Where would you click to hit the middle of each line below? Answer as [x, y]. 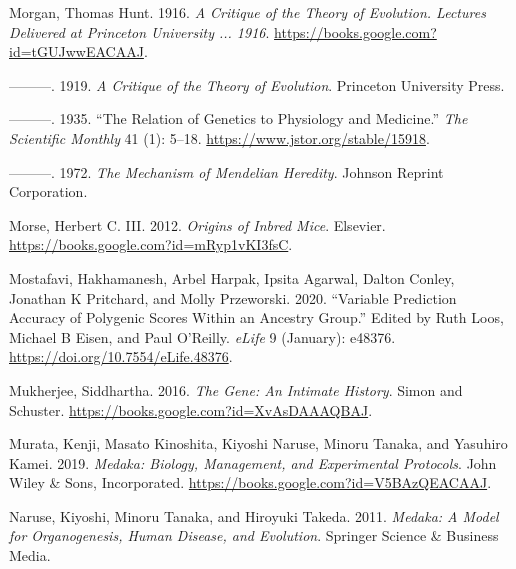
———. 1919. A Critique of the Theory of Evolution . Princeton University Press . [257, 84]
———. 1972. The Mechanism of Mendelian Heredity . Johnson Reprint [226, 171]
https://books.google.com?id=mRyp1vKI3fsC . [151, 244]
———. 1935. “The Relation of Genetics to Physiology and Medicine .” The [238, 118]
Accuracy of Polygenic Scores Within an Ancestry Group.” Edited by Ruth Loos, [256, 317]
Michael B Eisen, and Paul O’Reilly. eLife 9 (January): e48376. [202, 336]
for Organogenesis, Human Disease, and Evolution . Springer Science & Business [254, 535]
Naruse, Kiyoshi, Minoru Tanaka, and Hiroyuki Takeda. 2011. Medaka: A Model [254, 515]
